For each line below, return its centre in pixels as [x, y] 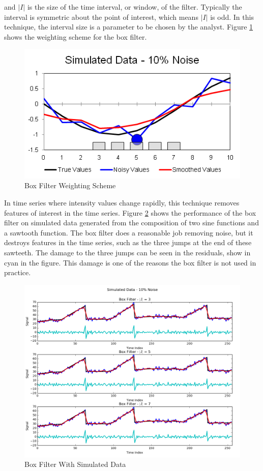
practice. [18, 272]
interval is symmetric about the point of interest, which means [101, 17]
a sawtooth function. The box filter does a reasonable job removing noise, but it [129, 232]
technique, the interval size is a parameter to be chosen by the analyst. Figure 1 [129, 27]
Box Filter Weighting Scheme [70, 185]
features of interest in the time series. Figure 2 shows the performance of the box [130, 212]
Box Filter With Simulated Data [75, 464]
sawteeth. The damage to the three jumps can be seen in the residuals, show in [127, 252]
